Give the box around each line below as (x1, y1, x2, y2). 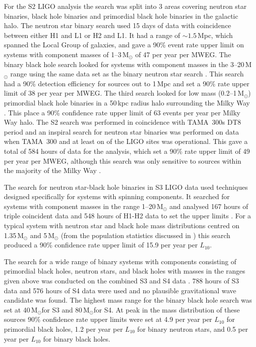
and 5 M (30, 230, 55, 240)
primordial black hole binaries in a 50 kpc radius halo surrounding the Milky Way (4, 97, 250, 107)
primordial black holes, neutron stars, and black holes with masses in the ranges (4, 266, 246, 276)
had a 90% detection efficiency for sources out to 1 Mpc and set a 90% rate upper (4, 78, 250, 88)
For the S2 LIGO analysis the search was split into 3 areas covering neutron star (4, 1, 247, 11)
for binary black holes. (43, 333, 110, 344)
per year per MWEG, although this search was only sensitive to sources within (4, 155, 242, 166)
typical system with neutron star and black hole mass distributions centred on (4, 220, 240, 231)
